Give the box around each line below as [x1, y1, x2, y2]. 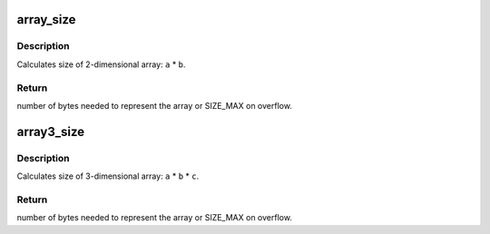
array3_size [16, 123, 85, 140]
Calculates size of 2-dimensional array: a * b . [16, 59, 186, 70]
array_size [16, 12, 76, 27]
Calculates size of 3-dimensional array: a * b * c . [16, 171, 200, 181]
